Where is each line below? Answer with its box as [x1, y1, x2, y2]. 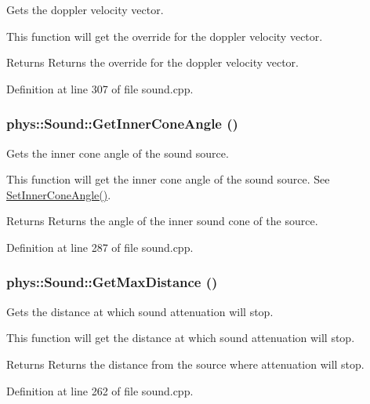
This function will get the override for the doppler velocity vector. [6, 27, 323, 44]
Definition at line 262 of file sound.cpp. [6, 382, 194, 399]
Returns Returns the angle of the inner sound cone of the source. [6, 213, 318, 229]
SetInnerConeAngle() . [6, 186, 111, 202]
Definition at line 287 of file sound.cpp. [6, 238, 194, 255]
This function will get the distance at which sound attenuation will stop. [6, 329, 355, 346]
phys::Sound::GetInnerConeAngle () [6, 114, 238, 133]
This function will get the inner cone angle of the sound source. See [6, 171, 330, 187]
